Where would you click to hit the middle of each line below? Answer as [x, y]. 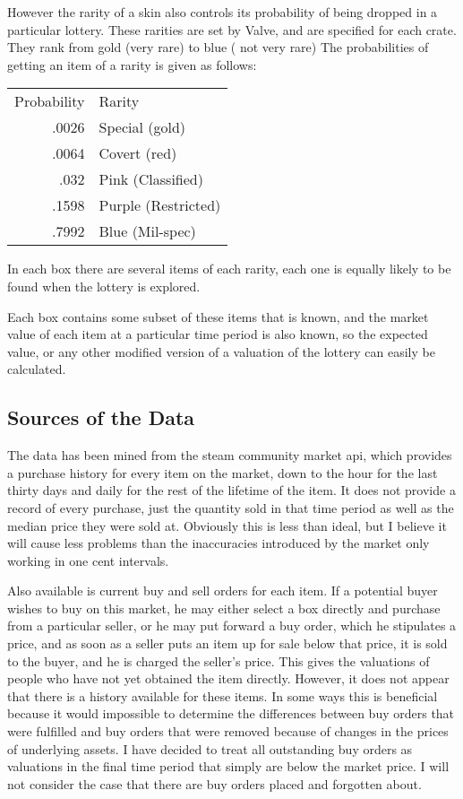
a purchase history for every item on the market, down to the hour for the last [223, 472]
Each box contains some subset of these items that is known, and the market [218, 316]
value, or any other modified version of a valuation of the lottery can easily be [221, 351]
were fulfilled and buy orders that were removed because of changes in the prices [228, 731]
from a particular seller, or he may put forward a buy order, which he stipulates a [232, 625]
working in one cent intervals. [88, 560]
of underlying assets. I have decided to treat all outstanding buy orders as [210, 748]
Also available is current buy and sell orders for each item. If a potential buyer [223, 591]
